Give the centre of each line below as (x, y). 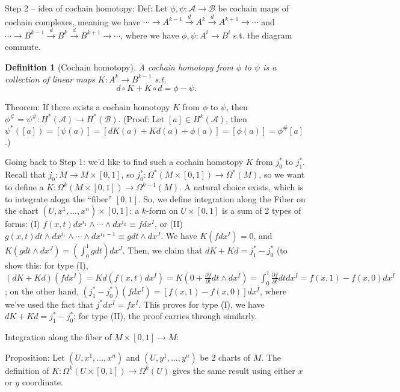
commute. (23, 47)
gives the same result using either (234, 370)
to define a (24, 187)
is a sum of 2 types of (262, 210)
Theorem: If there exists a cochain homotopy (88, 107)
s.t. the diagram (263, 35)
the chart (22, 210)
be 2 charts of (225, 357)
